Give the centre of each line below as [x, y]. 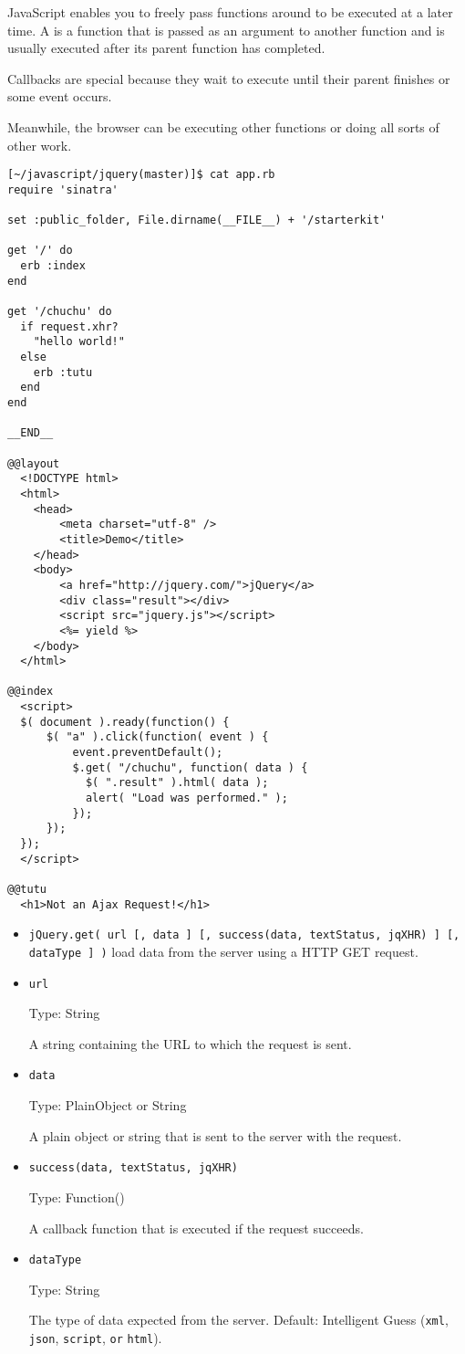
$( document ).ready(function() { [125, 722]
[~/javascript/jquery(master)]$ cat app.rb [141, 175]
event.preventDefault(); [148, 753]
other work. [40, 145]
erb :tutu [63, 372]
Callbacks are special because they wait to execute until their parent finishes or [229, 78]
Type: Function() [77, 1197]
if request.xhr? [69, 326]
